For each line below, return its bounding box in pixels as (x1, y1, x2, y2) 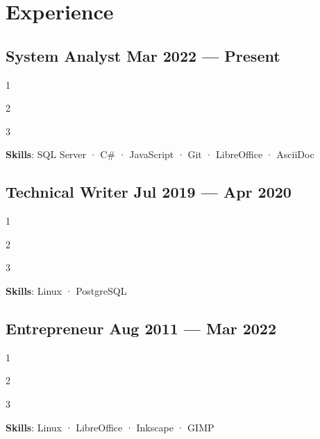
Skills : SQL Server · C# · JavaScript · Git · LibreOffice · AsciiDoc (6, 147, 314, 162)
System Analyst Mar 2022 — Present (6, 44, 280, 66)
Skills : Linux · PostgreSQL (6, 283, 127, 298)
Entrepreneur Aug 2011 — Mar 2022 (6, 317, 276, 338)
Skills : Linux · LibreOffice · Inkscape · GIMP (6, 420, 214, 434)
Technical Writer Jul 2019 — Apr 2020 (6, 181, 292, 203)
